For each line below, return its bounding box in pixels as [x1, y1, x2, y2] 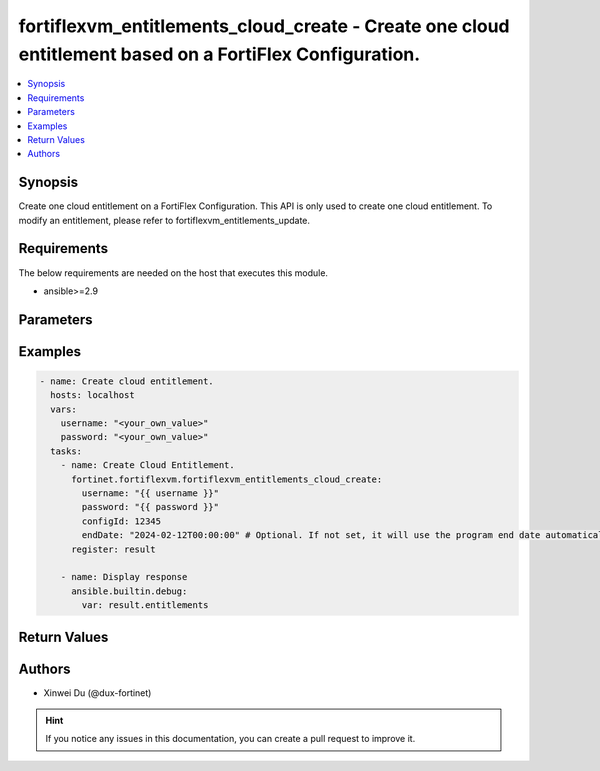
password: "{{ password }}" [81, 501, 220, 513]
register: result [71, 543, 157, 555]
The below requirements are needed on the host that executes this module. [18, 266, 329, 279]
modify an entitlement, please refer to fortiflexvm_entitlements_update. [18, 214, 310, 226]
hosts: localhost [50, 390, 135, 401]
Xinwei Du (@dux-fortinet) [43, 686, 152, 699]
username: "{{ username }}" [81, 488, 220, 499]
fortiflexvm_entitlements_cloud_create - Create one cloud [18, 15, 510, 37]
